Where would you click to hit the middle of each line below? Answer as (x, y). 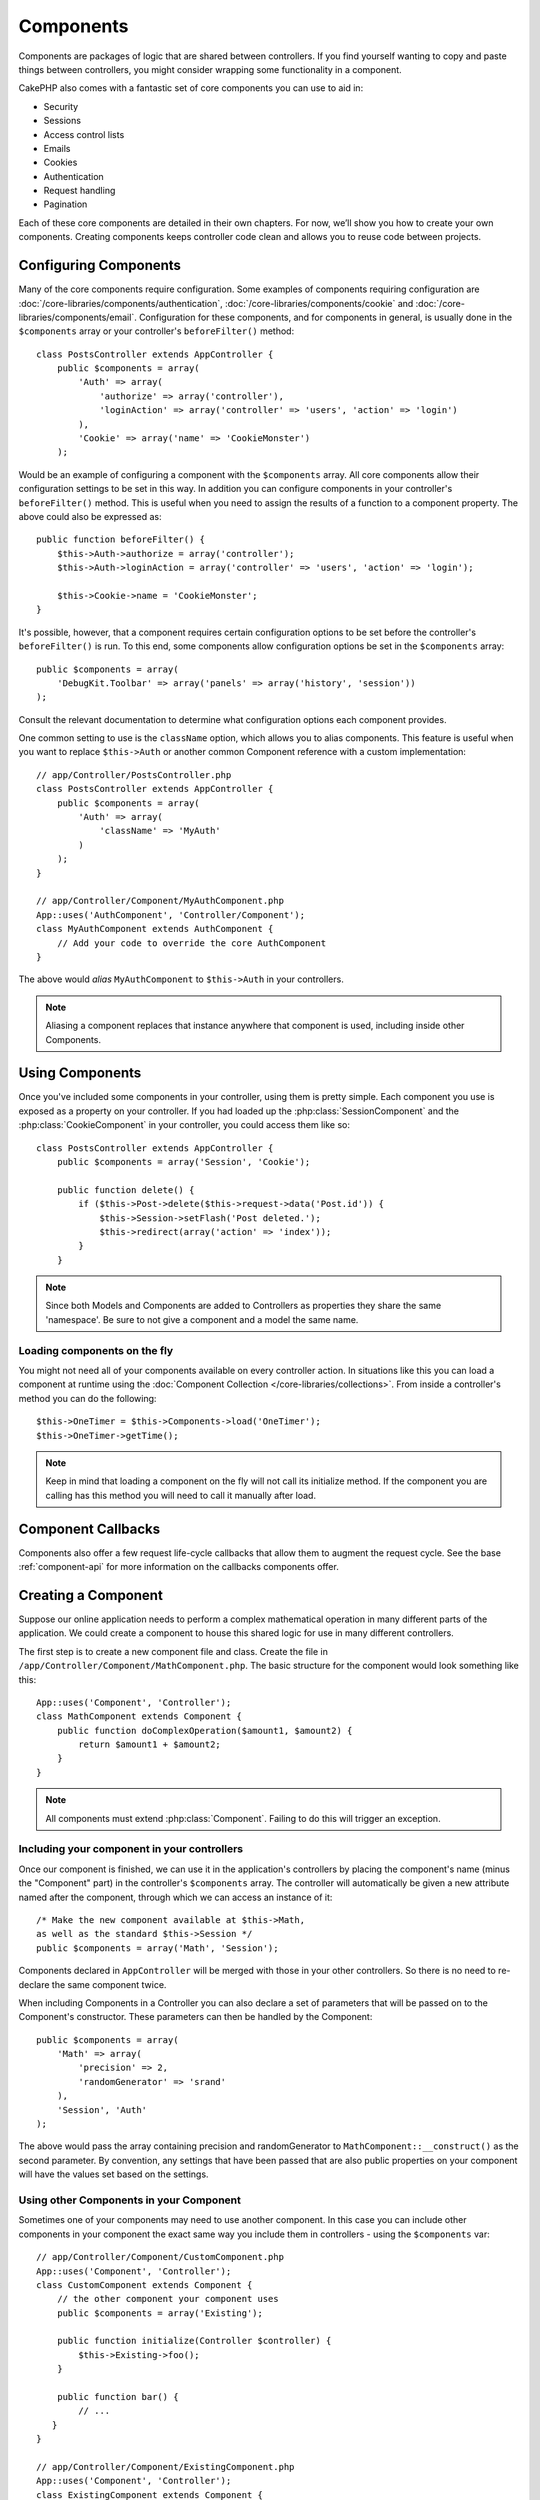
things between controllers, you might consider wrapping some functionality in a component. (210, 69)
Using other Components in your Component (130, 2200)
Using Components (80, 1073)
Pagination (65, 204)
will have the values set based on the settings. (113, 2174)
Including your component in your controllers (131, 1849)
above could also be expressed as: (90, 516)
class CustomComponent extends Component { (144, 2284)
